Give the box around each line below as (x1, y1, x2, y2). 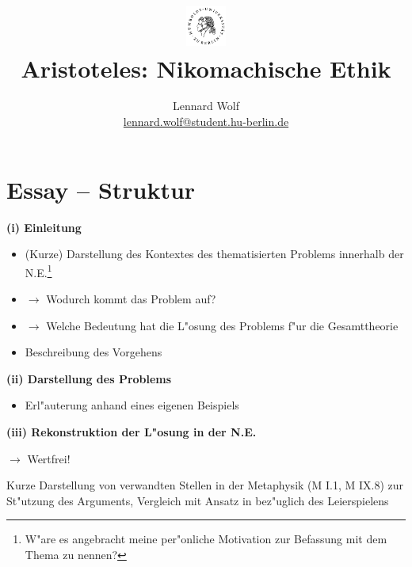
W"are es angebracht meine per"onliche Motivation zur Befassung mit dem (25, 531, 387, 547)
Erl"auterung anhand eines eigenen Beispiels (25, 397, 239, 413)
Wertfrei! (27, 450, 71, 466)
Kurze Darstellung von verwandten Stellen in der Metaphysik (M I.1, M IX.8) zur (6, 477, 404, 493)
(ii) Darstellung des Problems (6, 370, 172, 386)
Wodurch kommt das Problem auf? (46, 291, 216, 307)
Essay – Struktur (6, 173, 196, 205)
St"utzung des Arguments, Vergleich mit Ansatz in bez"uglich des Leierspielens (6, 492, 389, 508)
